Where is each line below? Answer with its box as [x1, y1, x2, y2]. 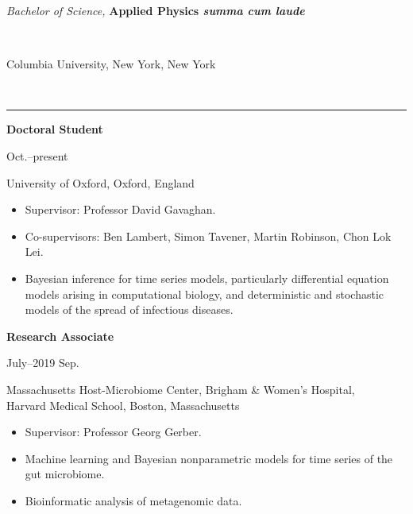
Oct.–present [6, 147, 68, 164]
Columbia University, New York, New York [6, 56, 216, 72]
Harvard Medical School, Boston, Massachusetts [6, 396, 240, 413]
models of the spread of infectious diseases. [25, 301, 234, 318]
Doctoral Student [6, 121, 103, 137]
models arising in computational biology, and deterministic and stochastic [25, 285, 384, 302]
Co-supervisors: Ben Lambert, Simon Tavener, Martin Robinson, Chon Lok [25, 227, 392, 244]
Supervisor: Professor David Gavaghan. [25, 201, 216, 218]
